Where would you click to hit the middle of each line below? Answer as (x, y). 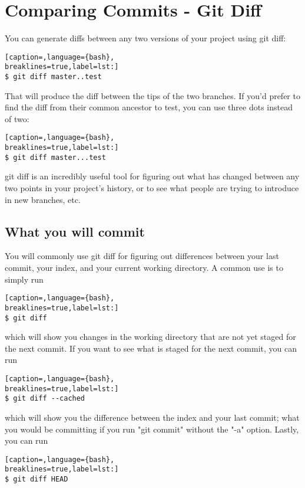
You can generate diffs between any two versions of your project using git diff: (145, 38)
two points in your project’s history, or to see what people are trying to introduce (152, 188)
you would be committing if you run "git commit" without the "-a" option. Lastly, (152, 429)
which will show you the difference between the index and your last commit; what (152, 417)
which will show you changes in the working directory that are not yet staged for (150, 337)
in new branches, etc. (43, 199)
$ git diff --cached (45, 399)
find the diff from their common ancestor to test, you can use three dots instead (149, 107)
